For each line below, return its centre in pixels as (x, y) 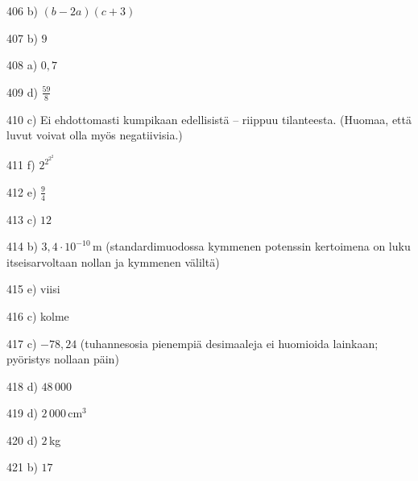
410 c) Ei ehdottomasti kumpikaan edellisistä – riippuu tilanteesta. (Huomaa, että (209, 119)
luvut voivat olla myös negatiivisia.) (95, 135)
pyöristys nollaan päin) (63, 359)
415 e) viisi (33, 289)
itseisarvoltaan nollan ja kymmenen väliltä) (113, 261)
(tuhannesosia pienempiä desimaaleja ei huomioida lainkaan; (229, 343)
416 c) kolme (38, 315)
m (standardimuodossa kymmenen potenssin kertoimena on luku (251, 246)
